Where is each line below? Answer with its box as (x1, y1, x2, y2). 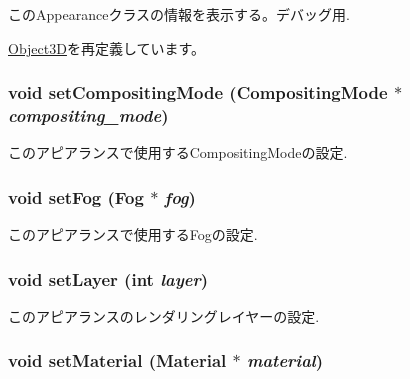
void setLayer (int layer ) (8, 266, 209, 291)
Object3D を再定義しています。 (8, 37, 206, 58)
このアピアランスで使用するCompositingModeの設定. (8, 142, 348, 163)
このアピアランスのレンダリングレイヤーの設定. (8, 305, 320, 326)
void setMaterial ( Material (8, 348, 227, 373)
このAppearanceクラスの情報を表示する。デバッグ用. (8, 4, 350, 24)
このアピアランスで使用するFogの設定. (8, 224, 258, 245)
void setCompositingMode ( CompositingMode (8, 80, 388, 105)
